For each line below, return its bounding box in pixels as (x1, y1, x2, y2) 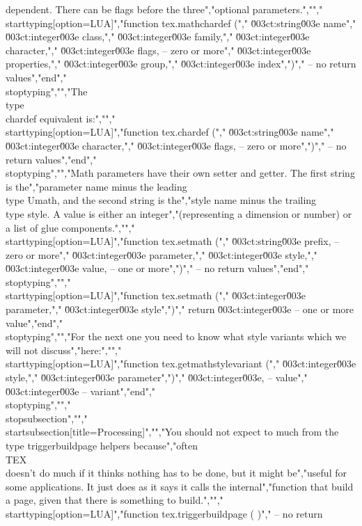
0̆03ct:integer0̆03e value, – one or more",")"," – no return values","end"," (6, 261, 309, 276)
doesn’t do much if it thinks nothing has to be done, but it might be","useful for (6, 465, 347, 480)
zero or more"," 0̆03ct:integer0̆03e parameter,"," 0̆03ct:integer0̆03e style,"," (6, 247, 317, 262)
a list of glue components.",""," (6, 220, 135, 234)
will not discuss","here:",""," (6, 342, 122, 357)
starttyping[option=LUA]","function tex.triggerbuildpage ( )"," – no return (6, 506, 323, 520)
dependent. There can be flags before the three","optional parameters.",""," (6, 2, 323, 16)
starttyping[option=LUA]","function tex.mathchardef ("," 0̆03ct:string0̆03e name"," (6, 15, 356, 30)
